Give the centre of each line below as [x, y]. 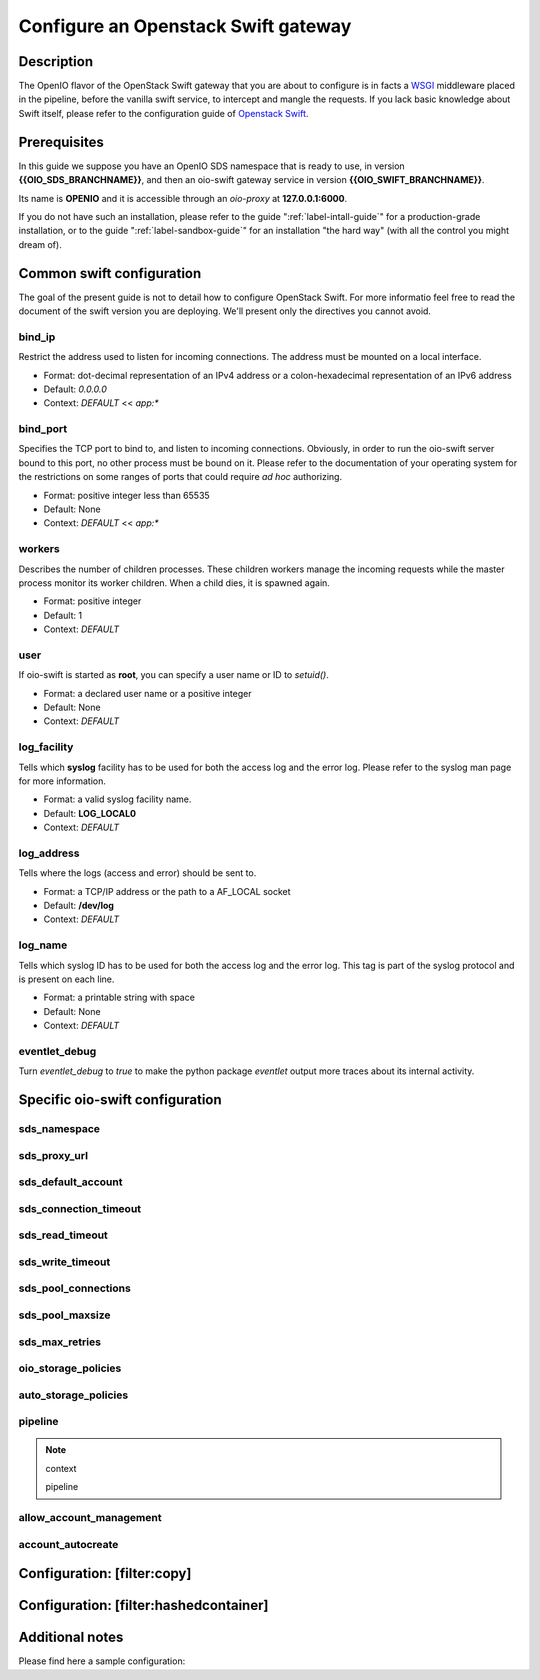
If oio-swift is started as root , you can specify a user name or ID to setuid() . [174, 675]
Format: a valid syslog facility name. [117, 799]
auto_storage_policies [73, 1395]
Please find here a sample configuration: [102, 1661]
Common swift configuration [110, 273]
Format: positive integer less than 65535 [126, 495]
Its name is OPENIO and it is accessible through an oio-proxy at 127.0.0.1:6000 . [183, 198]
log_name [43, 945]
